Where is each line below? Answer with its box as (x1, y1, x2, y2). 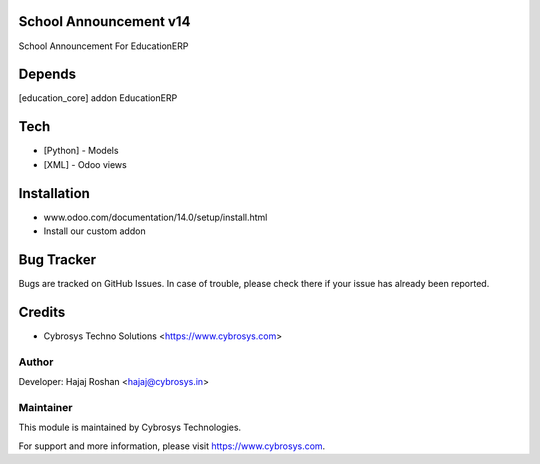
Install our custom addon (43, 225, 146, 237)
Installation (18, 185, 90, 202)
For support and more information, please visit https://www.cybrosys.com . (18, 440, 326, 452)
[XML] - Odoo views (43, 158, 127, 170)
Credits (18, 303, 66, 320)
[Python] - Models (43, 145, 119, 157)
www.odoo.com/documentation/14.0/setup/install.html (43, 211, 268, 223)
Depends (18, 66, 77, 83)
